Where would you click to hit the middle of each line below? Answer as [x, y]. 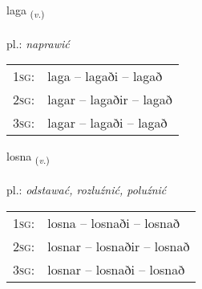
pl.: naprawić [38, 43]
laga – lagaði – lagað [105, 76]
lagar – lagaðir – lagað [110, 100]
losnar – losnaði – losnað [116, 269]
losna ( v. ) [28, 157]
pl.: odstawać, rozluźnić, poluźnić [87, 190]
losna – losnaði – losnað [113, 222]
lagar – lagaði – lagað [107, 123]
